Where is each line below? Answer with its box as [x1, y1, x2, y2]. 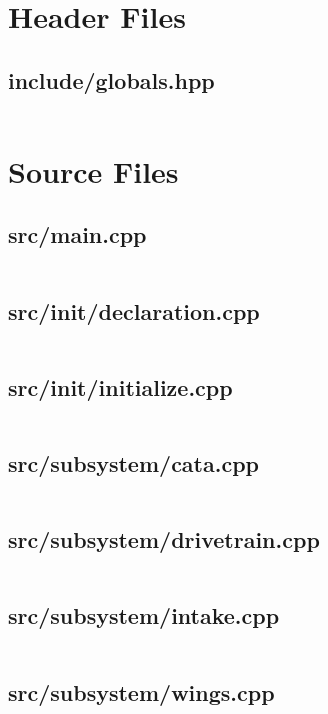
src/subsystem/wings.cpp [8, 676, 275, 707]
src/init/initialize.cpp [8, 371, 233, 402]
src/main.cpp [8, 219, 147, 250]
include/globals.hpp [8, 64, 215, 95]
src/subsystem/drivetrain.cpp [8, 524, 320, 555]
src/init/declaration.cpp [8, 295, 260, 326]
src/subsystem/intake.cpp [8, 600, 280, 631]
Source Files [8, 150, 179, 191]
